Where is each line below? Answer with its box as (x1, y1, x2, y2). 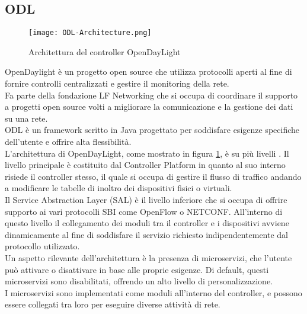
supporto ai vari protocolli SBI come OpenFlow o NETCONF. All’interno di (5, 205, 283, 217)
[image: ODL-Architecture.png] (28, 28, 152, 37)
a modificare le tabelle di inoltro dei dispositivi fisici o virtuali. (5, 182, 232, 194)
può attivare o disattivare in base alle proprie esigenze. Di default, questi (5, 263, 269, 275)
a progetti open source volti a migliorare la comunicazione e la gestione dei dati (5, 100, 293, 113)
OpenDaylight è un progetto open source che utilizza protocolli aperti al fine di (5, 65, 292, 78)
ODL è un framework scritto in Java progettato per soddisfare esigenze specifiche (5, 123, 299, 136)
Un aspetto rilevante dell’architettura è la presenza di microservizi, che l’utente (5, 251, 292, 264)
